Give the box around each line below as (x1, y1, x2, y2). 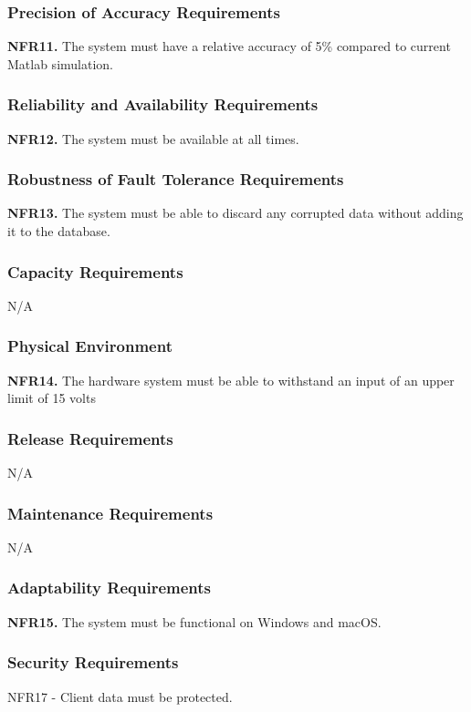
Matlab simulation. (7, 54, 113, 73)
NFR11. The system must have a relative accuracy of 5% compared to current (7, 36, 451, 56)
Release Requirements (7, 427, 173, 449)
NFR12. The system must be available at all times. (7, 129, 299, 148)
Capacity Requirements (7, 260, 183, 283)
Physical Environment (7, 335, 173, 357)
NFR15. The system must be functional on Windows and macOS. (7, 612, 382, 631)
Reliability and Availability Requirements (7, 93, 319, 116)
